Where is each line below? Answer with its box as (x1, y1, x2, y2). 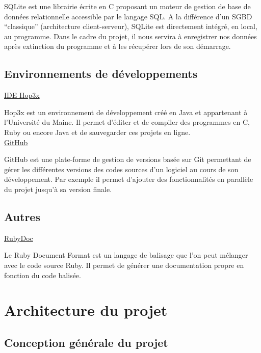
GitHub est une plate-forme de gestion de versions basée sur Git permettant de (4, 154, 251, 165)
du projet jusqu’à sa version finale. (4, 183, 112, 194)
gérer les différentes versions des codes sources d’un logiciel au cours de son (4, 164, 239, 174)
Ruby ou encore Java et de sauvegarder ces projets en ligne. (4, 126, 191, 137)
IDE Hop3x (4, 90, 40, 100)
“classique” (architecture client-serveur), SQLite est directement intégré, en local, (4, 21, 257, 32)
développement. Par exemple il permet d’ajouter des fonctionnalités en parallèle (4, 174, 253, 184)
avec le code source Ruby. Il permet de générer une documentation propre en (4, 259, 244, 270)
